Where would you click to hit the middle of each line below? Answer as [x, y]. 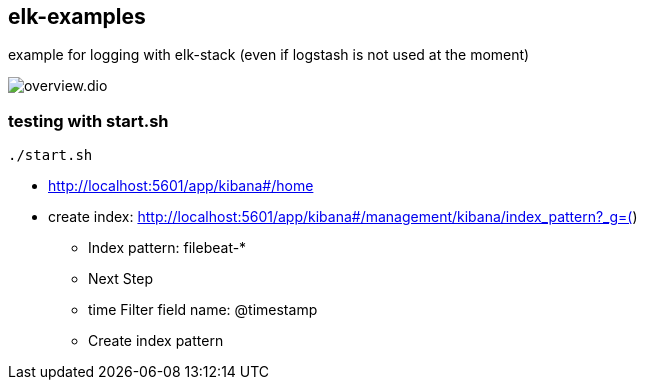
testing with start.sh [88, 120]
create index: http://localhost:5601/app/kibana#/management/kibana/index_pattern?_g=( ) [343, 217]
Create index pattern [156, 341]
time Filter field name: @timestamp [203, 310]
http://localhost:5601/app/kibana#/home [181, 186]
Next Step [120, 279]
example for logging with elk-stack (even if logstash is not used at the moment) [269, 55]
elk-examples [77, 16]
